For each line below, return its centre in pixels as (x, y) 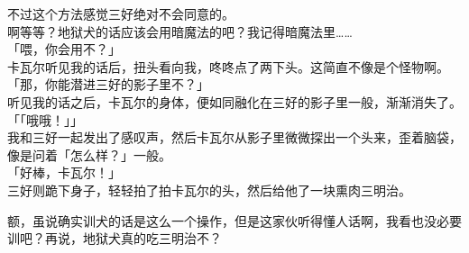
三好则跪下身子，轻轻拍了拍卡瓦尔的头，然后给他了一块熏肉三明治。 (209, 190)
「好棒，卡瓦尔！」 (64, 172)
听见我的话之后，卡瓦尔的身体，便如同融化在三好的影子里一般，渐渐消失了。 (234, 101)
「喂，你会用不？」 (64, 49)
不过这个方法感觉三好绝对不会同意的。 (121, 14)
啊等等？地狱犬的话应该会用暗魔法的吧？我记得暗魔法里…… (180, 31)
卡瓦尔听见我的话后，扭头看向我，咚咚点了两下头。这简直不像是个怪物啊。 (228, 66)
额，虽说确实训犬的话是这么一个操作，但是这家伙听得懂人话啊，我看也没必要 (234, 220)
